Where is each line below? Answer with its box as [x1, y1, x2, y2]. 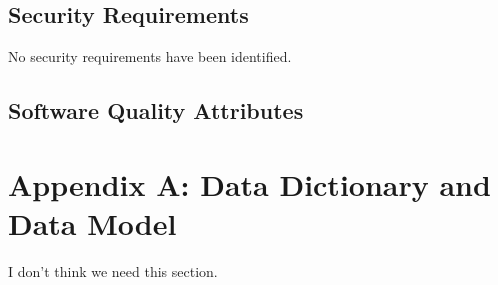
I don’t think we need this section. [8, 260, 218, 281]
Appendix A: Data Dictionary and [8, 163, 491, 204]
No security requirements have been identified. [8, 46, 292, 67]
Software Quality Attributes [8, 95, 304, 126]
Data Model [8, 202, 177, 243]
